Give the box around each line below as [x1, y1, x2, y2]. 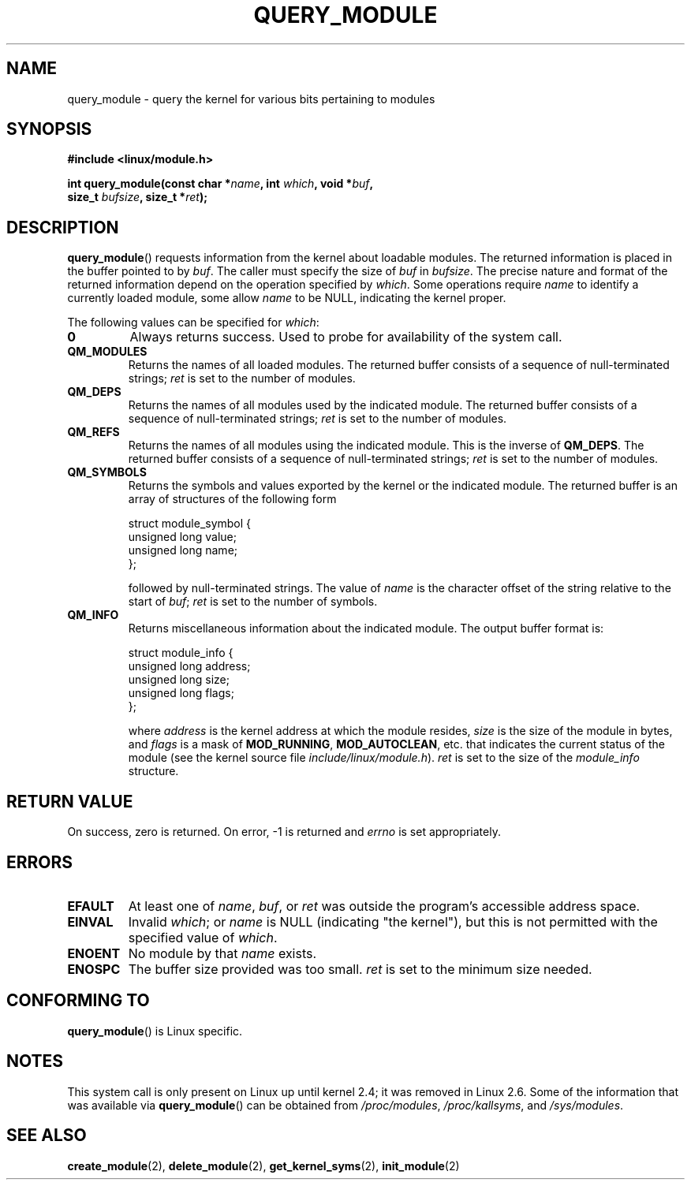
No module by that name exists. [128, 945, 317, 961]
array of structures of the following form [128, 492, 337, 506]
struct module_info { [128, 646, 233, 660]
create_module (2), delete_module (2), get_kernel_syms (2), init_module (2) [67, 1158, 460, 1173]
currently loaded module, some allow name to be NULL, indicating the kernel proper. [67, 291, 506, 305]
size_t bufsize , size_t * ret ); [67, 190, 207, 204]
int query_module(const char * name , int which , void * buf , [67, 177, 374, 191]
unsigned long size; [128, 673, 230, 687]
